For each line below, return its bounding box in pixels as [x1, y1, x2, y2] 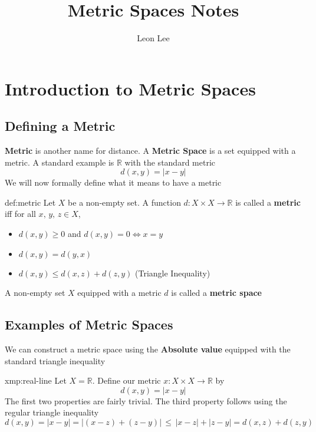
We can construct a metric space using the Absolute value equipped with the [5, 343, 291, 355]
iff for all [5, 207, 36, 220]
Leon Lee [137, 32, 170, 44]
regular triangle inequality [5, 406, 99, 418]
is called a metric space [171, 286, 262, 299]
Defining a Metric [5, 117, 116, 135]
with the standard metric [124, 156, 215, 168]
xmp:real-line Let [5, 374, 67, 387]
